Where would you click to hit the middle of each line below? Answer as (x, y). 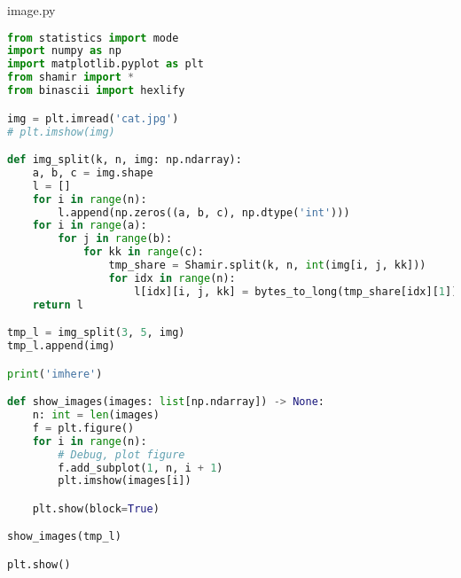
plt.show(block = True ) (96, 508)
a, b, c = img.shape (93, 172)
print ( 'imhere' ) (55, 374)
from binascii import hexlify (96, 91)
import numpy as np (64, 51)
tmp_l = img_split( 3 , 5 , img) (96, 333)
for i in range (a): (90, 226)
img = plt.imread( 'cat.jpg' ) (93, 118)
